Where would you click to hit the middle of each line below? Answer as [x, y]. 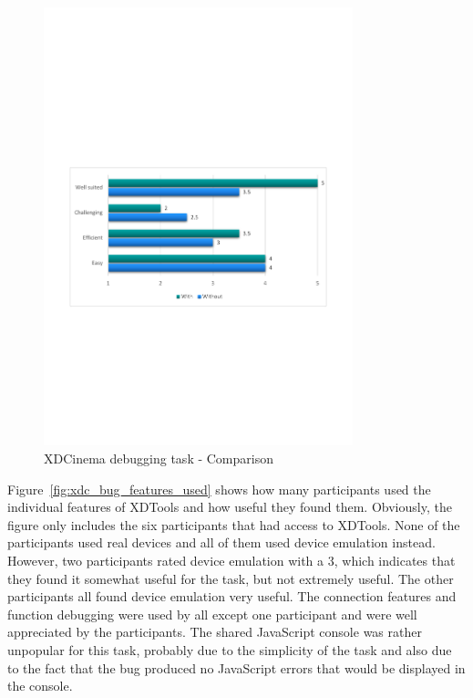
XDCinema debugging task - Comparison [159, 458]
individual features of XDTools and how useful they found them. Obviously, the [230, 507]
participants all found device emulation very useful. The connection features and [232, 596]
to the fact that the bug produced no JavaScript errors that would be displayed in [236, 667]
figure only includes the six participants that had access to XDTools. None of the [234, 524]
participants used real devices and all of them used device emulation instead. [221, 542]
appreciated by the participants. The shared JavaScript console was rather [215, 632]
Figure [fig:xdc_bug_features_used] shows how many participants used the [219, 489]
